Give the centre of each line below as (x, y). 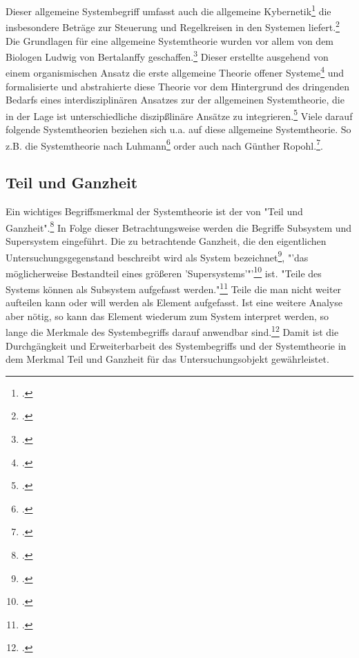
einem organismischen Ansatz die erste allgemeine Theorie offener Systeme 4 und (175, 71)
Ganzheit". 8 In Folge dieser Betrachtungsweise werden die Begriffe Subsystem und (179, 226)
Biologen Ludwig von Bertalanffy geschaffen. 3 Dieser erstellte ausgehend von (167, 56)
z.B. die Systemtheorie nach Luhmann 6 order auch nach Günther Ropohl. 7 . (164, 144)
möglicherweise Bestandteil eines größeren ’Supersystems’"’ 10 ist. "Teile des (164, 272)
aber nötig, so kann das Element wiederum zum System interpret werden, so (167, 316)
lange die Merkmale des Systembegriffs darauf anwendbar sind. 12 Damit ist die (172, 331)
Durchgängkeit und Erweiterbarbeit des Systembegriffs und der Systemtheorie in (176, 345)
